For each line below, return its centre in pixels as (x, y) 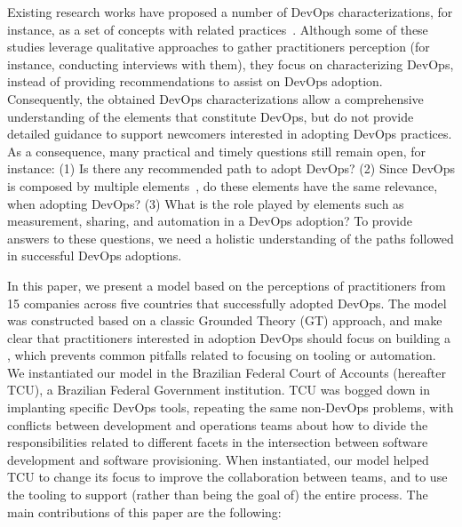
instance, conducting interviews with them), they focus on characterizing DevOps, (231, 64)
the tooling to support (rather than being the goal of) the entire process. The (218, 495)
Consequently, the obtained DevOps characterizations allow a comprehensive (215, 98)
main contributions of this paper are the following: (144, 511)
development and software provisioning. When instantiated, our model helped (218, 459)
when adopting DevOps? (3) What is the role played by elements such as (206, 203)
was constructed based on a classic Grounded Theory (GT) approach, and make (225, 320)
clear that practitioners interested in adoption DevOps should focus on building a (229, 337)
